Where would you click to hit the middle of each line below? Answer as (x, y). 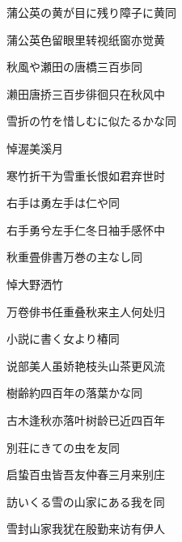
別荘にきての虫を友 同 (63, 447)
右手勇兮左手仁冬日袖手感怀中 (86, 229)
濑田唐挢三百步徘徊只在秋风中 (86, 93)
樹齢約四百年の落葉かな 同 (74, 393)
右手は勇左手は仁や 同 (63, 203)
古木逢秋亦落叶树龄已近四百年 (86, 419)
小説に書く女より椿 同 (63, 339)
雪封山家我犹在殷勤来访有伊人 (86, 529)
